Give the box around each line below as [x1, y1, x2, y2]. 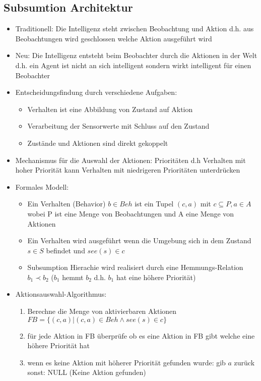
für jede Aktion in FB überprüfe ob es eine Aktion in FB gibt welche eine [27, 330, 255, 341]
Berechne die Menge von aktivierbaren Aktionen [27, 306, 177, 316]
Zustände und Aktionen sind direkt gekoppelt [27, 137, 168, 148]
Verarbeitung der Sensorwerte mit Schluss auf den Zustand [27, 121, 210, 131]
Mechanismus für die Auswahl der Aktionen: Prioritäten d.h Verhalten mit [15, 154, 246, 165]
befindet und [46, 245, 85, 255]
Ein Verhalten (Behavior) [27, 198, 106, 209]
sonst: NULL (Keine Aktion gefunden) [27, 367, 146, 377]
